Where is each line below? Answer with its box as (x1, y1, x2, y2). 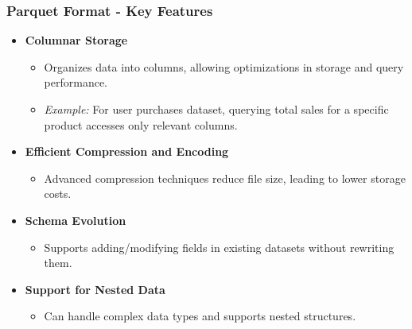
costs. (44, 185, 72, 202)
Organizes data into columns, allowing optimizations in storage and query (44, 58, 404, 75)
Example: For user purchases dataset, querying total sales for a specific (44, 101, 389, 117)
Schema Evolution (25, 211, 126, 228)
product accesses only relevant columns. (44, 116, 238, 133)
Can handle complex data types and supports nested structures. (44, 308, 356, 324)
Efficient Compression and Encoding (25, 143, 229, 160)
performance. (44, 74, 108, 91)
